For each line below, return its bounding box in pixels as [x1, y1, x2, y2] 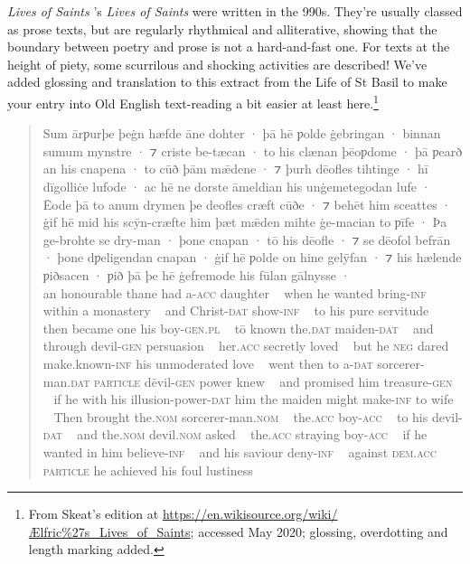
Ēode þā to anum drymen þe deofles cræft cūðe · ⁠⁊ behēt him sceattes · [42, 194, 452, 213]
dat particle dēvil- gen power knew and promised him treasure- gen [70, 371, 453, 390]
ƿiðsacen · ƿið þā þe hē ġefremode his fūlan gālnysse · [42, 265, 351, 284]
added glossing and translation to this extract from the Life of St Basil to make [7, 72, 447, 91]
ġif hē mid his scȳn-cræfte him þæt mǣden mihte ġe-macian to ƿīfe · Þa [42, 212, 447, 231]
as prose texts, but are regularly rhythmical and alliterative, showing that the [7, 19, 437, 38]
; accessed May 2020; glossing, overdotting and [190, 522, 448, 540]
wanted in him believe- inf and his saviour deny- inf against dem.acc [42, 442, 437, 461]
